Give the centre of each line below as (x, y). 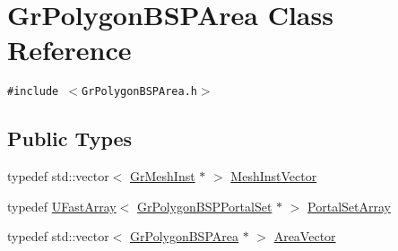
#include (33, 92)
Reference (69, 50)
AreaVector (305, 236)
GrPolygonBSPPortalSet (205, 206)
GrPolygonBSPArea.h (139, 92)
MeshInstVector (274, 176)
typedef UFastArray (62, 206)
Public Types (70, 138)
